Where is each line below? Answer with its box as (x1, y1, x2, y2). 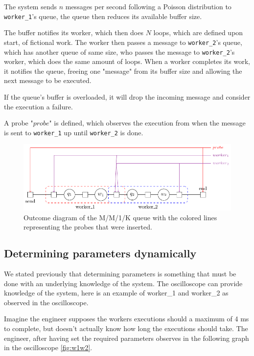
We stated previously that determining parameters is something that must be (4, 269, 236, 279)
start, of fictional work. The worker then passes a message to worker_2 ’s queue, (4, 37, 242, 47)
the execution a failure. (4, 101, 73, 111)
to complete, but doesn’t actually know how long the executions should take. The (4, 323, 248, 334)
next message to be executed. (4, 75, 92, 85)
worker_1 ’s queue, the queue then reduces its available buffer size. (4, 11, 202, 21)
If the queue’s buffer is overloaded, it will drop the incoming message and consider (4, 91, 251, 102)
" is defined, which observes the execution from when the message (49, 118, 246, 128)
